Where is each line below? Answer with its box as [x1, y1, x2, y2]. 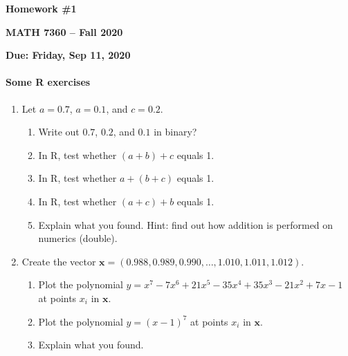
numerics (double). [38, 231, 118, 245]
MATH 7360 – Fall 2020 [6, 24, 123, 39]
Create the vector [21, 254, 96, 268]
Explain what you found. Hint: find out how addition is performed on [38, 217, 333, 232]
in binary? [154, 124, 197, 139]
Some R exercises [6, 75, 91, 89]
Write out [38, 124, 80, 139]
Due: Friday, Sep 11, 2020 [6, 48, 131, 62]
